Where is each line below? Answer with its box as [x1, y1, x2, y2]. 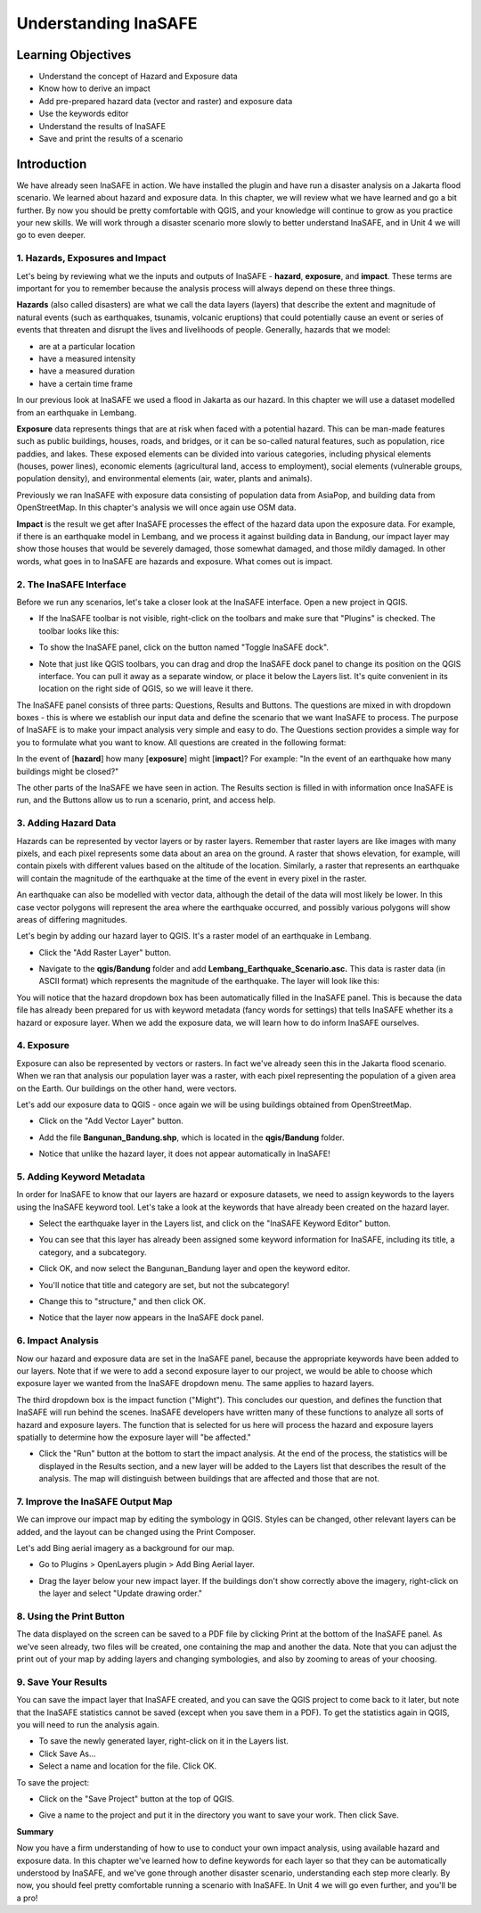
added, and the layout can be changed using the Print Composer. [16, 1526, 256, 1537]
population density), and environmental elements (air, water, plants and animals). [16, 473, 313, 484]
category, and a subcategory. [38, 1246, 147, 1257]
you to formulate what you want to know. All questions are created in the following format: [16, 736, 346, 748]
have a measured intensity [38, 353, 136, 364]
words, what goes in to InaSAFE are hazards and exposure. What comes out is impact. [16, 555, 333, 566]
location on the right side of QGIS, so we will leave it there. [38, 683, 254, 694]
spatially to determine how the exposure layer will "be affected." [16, 1432, 251, 1442]
